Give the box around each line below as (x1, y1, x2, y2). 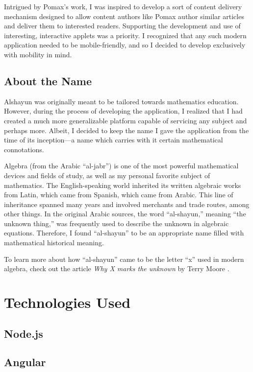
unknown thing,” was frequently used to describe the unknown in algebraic (4, 218, 229, 228)
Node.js (4, 325, 43, 341)
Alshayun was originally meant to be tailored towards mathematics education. (4, 96, 239, 106)
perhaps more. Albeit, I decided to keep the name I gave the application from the (4, 125, 249, 135)
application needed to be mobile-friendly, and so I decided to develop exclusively (4, 40, 246, 50)
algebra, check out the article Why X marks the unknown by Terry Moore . (4, 263, 229, 274)
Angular (4, 354, 46, 370)
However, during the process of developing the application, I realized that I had (4, 106, 243, 116)
